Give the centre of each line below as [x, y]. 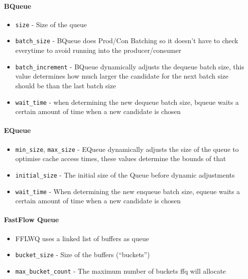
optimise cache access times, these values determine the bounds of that [121, 158]
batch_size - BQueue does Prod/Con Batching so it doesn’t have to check [127, 41]
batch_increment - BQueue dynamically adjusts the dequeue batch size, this [130, 66]
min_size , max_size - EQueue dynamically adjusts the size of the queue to [127, 149]
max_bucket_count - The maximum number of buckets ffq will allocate [121, 271]
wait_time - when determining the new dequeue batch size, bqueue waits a [127, 102]
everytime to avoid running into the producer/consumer [98, 50]
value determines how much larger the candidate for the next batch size [122, 76]
